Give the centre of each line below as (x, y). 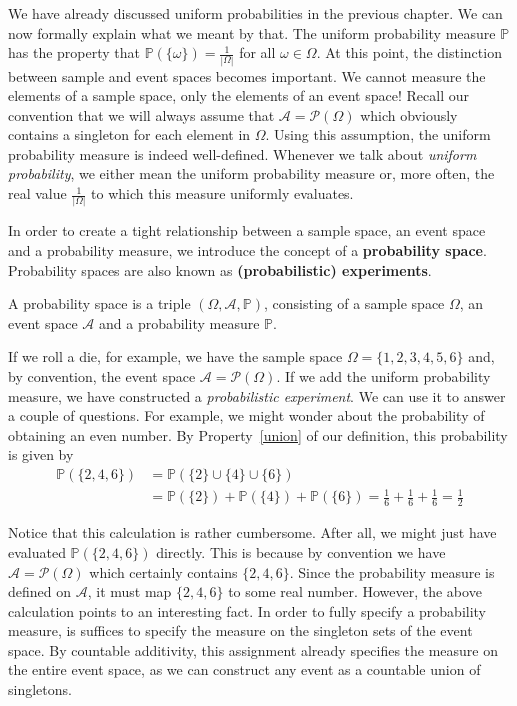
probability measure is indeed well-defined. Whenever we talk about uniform (242, 153)
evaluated (37, 551)
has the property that (74, 52)
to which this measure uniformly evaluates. (222, 193)
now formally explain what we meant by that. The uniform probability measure (252, 32)
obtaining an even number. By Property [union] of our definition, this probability (258, 434)
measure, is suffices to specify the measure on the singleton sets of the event (240, 630)
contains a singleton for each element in (129, 134)
